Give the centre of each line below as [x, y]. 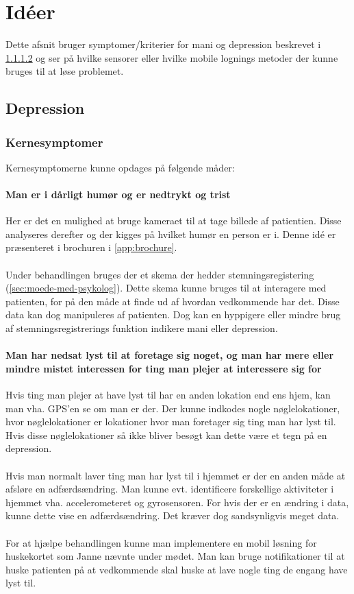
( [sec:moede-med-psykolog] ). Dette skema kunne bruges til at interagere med [166, 288]
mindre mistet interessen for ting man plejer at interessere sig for [164, 368]
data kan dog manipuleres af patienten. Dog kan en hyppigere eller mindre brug [173, 314]
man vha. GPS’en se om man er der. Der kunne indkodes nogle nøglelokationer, [173, 408]
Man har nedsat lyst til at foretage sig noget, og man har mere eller [170, 355]
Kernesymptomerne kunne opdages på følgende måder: [120, 167]
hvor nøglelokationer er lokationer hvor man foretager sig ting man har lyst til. [171, 421]
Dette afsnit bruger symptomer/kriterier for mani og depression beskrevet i [163, 44]
